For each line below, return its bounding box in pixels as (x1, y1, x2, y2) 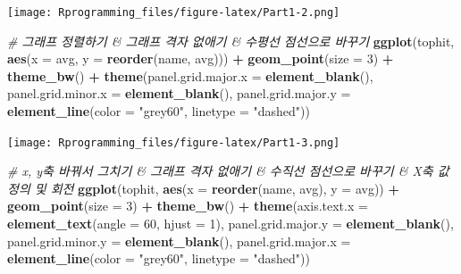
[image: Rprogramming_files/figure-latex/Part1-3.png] (7, 136, 340, 149)
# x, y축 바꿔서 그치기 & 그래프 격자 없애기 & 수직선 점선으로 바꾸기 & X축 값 (7, 162, 449, 180)
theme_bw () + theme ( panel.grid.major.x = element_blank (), (7, 66, 373, 85)
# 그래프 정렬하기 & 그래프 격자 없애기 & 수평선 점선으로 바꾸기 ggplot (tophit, (7, 31, 455, 50)
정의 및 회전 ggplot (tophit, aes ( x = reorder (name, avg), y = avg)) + (7, 179, 399, 197)
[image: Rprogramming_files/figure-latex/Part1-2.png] (7, 6, 340, 19)
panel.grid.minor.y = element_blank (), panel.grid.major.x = (7, 231, 351, 250)
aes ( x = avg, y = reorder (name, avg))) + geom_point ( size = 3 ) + (7, 49, 394, 68)
